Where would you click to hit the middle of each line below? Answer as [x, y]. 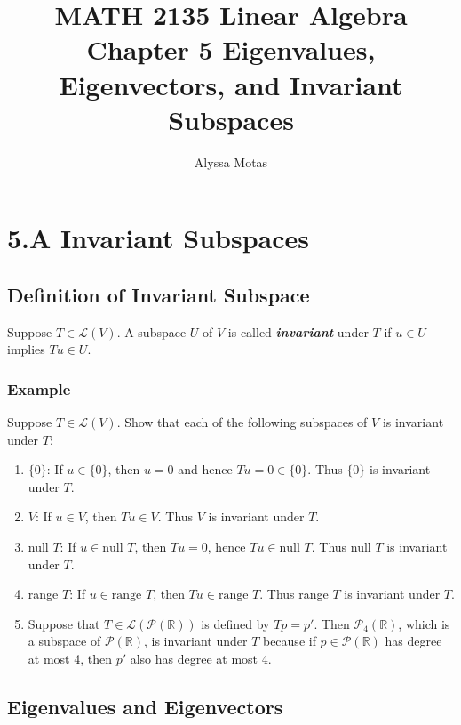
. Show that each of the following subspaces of [242, 422]
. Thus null [341, 547]
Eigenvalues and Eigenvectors [145, 706]
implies [26, 349]
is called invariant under [298, 331]
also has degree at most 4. [201, 659]
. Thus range [294, 594]
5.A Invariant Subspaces [158, 238]
